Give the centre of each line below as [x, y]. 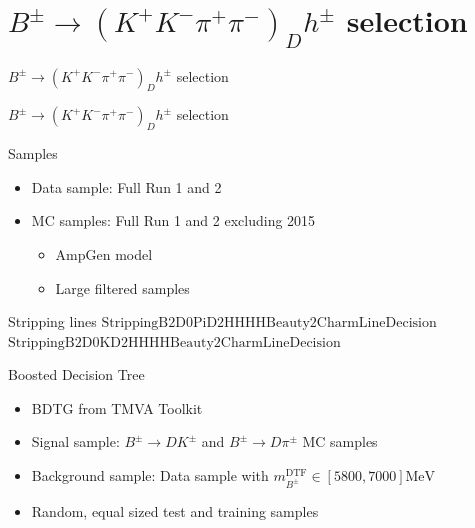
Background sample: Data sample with [150, 475]
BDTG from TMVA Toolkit [117, 407]
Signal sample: [75, 441]
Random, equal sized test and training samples [175, 510]
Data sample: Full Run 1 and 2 [126, 186]
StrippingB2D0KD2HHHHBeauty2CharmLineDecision [174, 342]
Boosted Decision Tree [76, 374]
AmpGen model [104, 253]
